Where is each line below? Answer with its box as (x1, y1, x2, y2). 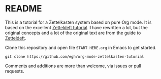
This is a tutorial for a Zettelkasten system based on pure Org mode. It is (5, 19, 152, 25)
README (5, 3, 42, 14)
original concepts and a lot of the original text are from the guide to (5, 30, 141, 36)
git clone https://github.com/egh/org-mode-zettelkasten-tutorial (5, 54, 144, 59)
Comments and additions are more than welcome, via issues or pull (5, 63, 141, 69)
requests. (5, 68, 25, 74)
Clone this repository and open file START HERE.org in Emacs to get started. (5, 44, 157, 50)
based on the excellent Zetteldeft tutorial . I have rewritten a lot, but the (5, 24, 148, 30)
